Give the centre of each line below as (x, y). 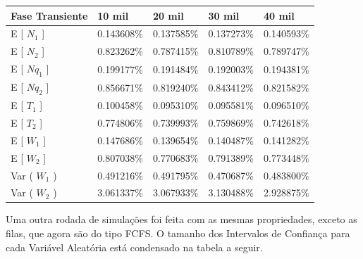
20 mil (168, 15)
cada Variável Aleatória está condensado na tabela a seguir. (134, 247)
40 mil (279, 15)
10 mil (113, 15)
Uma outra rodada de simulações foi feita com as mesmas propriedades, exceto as (181, 219)
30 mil (224, 15)
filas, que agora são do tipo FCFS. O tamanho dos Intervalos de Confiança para (178, 233)
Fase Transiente (49, 15)
